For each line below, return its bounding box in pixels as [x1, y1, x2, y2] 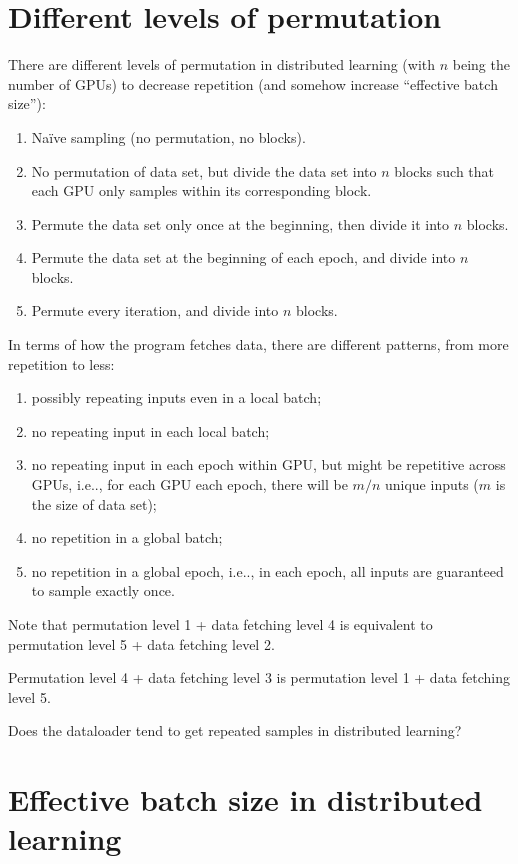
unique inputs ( [384, 474, 479, 495]
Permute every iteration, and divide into [31, 300, 279, 321]
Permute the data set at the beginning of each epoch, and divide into [31, 247, 456, 268]
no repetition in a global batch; [31, 527, 223, 548]
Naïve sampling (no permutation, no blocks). [31, 126, 306, 147]
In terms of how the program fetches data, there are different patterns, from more [8, 334, 509, 355]
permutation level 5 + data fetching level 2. [8, 633, 275, 654]
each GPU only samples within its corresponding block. [31, 180, 372, 201]
